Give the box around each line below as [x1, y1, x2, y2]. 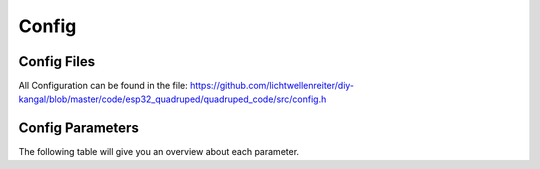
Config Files [18, 53, 95, 70]
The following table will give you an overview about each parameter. [18, 146, 300, 158]
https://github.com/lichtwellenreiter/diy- [190, 80, 355, 92]
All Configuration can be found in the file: [18, 80, 189, 92]
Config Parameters [18, 120, 139, 137]
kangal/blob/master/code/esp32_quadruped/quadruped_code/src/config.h [18, 93, 327, 105]
